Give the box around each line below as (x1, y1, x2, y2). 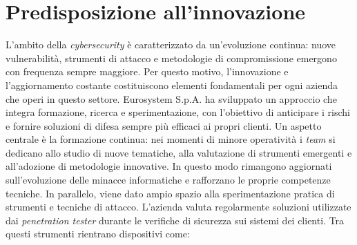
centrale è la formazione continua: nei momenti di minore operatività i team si (6, 132, 336, 146)
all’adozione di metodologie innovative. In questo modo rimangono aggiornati (6, 159, 332, 173)
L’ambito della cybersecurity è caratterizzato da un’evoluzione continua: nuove (6, 37, 336, 52)
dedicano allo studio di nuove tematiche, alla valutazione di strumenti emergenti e (6, 145, 352, 159)
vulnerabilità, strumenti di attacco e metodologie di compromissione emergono (6, 50, 337, 65)
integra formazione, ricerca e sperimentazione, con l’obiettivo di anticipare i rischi (6, 105, 350, 119)
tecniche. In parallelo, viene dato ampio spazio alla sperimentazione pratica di (6, 186, 335, 200)
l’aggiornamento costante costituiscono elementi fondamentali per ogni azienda (6, 77, 338, 92)
